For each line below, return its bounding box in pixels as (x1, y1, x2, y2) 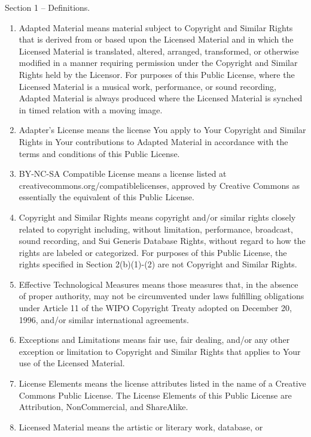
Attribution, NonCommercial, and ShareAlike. (19, 400, 188, 413)
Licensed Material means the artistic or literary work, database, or (19, 420, 263, 433)
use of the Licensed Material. (19, 357, 125, 369)
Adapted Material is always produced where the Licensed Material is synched (19, 92, 303, 104)
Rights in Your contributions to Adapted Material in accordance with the (19, 135, 288, 147)
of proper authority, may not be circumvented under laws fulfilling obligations (19, 290, 304, 302)
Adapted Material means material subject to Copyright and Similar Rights (19, 21, 293, 34)
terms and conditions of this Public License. (19, 147, 180, 159)
